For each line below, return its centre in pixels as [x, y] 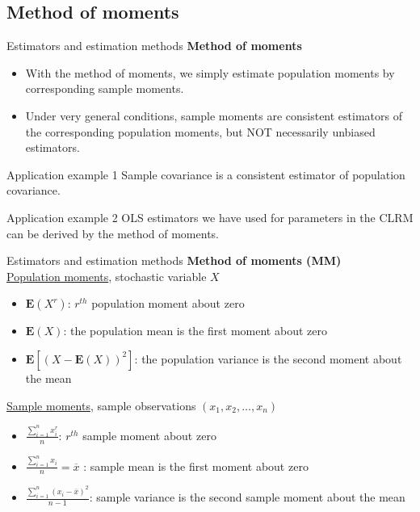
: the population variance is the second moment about [268, 358]
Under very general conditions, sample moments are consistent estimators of [214, 115]
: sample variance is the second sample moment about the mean [247, 497]
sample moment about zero [149, 435]
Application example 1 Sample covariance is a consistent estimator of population [206, 174]
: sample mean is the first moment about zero [196, 466]
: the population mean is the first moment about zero [195, 331]
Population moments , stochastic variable [107, 276]
